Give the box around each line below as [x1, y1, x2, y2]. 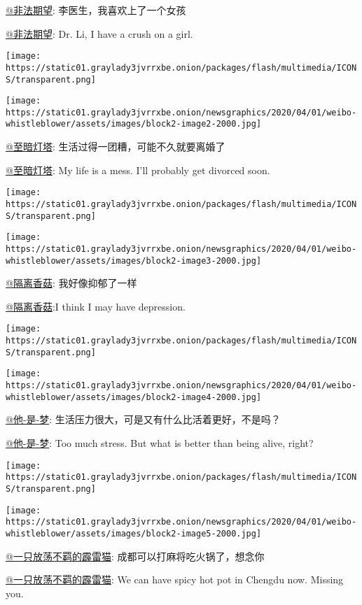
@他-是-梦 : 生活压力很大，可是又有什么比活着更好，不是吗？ [6, 412, 281, 427]
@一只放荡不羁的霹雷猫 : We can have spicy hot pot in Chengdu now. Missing [6, 572, 344, 587]
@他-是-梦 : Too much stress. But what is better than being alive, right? [6, 435, 314, 450]
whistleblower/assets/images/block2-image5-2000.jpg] [6, 528, 262, 539]
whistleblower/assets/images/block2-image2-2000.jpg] [6, 119, 262, 129]
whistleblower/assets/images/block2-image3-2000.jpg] [6, 255, 262, 266]
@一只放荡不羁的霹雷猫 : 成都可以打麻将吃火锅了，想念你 [6, 548, 265, 563]
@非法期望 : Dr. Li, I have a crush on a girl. [6, 26, 193, 41]
